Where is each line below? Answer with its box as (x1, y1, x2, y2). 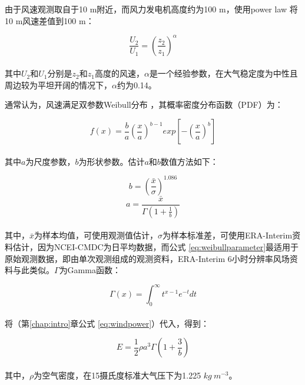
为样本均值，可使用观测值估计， (34, 229, 158, 241)
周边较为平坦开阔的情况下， (5, 78, 112, 91)
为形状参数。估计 (78, 155, 145, 167)
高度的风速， (94, 67, 144, 79)
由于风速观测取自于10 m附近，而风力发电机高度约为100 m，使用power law (5, 3, 287, 15)
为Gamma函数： (59, 264, 121, 276)
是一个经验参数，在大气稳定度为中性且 (149, 67, 298, 79)
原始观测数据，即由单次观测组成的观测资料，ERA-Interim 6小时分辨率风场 (5, 252, 290, 264)
